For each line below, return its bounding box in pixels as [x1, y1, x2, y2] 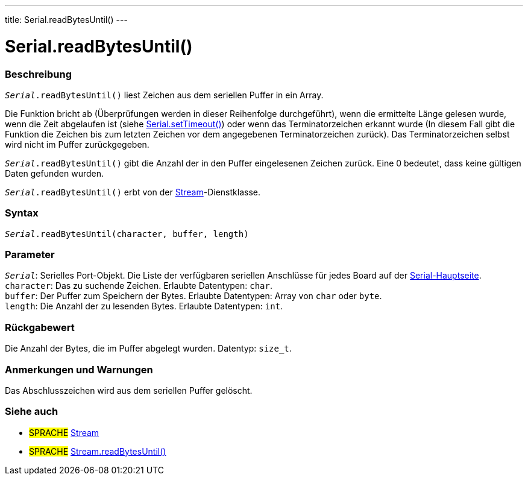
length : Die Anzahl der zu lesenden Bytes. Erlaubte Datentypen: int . [5, 301, 283, 312]
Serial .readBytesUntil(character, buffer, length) [5, 229, 249, 239]
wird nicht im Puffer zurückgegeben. [5, 139, 149, 150]
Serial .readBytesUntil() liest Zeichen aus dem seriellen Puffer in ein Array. [5, 89, 324, 100]
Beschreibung [5, 68, 72, 80]
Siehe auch [5, 405, 58, 418]
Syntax [5, 207, 39, 219]
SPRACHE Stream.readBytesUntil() [29, 446, 166, 456]
